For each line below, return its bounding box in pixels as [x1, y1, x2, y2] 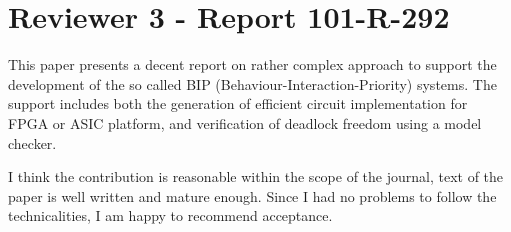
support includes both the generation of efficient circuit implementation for [8, 93, 468, 114]
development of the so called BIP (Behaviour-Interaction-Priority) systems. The [8, 73, 497, 94]
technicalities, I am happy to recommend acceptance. [8, 205, 333, 226]
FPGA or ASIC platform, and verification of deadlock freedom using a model [8, 112, 482, 133]
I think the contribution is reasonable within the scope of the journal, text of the [8, 166, 504, 187]
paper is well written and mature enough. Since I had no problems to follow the [8, 185, 497, 206]
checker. [8, 132, 57, 153]
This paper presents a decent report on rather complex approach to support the [8, 54, 497, 75]
